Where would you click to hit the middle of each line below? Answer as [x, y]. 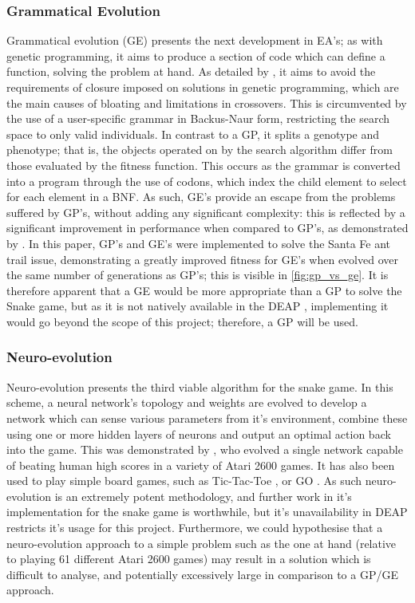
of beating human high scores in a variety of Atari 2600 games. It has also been [201, 465]
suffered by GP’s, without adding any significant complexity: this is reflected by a [206, 212]
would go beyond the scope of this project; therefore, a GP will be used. [182, 321]
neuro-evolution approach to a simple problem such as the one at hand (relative [202, 543]
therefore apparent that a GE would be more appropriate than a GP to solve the [204, 290]
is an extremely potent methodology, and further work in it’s [203, 496]
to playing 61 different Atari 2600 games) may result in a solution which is [189, 559]
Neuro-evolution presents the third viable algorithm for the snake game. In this [200, 386]
